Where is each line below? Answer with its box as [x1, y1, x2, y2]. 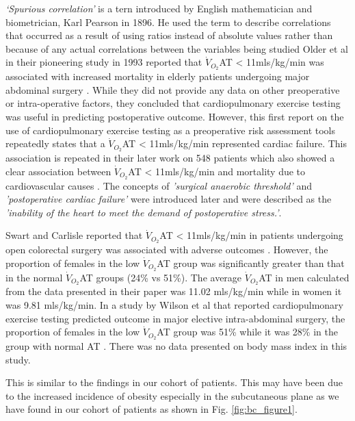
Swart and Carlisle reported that [5, 228, 143, 242]
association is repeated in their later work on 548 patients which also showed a [5, 151, 335, 165]
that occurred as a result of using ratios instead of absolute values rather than [5, 28, 333, 42]
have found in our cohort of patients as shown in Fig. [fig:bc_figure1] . [5, 402, 298, 416]
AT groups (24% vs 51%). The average [79, 270, 242, 284]
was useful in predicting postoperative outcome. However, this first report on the [5, 110, 344, 124]
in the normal [5, 270, 63, 284]
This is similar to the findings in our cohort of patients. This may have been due [5, 375, 343, 390]
